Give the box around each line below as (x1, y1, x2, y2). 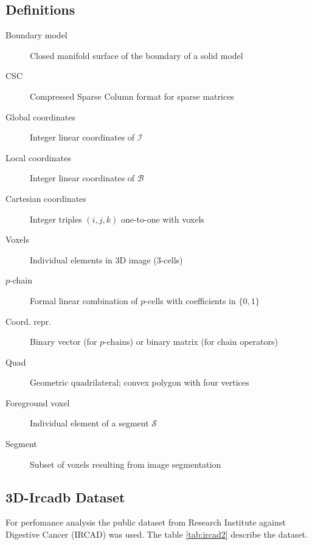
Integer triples (30, 212, 82, 225)
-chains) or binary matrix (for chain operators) (104, 335, 278, 348)
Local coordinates (5, 151, 71, 164)
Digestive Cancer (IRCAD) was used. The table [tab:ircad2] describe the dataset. (5, 528, 308, 541)
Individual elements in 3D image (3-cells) (30, 253, 183, 266)
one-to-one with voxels (120, 212, 204, 225)
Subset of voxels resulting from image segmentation (30, 457, 221, 470)
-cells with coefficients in (145, 294, 236, 307)
